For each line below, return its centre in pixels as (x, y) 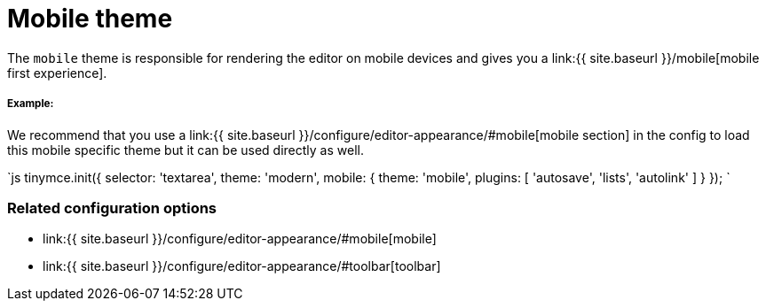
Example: (31, 104)
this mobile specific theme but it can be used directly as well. (186, 150)
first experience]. (57, 73)
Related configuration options (112, 208)
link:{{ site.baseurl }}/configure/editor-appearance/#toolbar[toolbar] (242, 266)
